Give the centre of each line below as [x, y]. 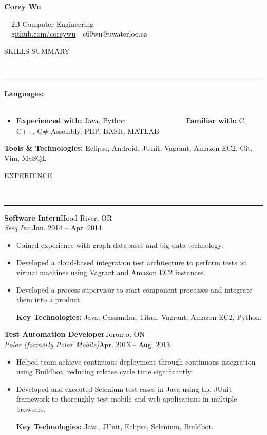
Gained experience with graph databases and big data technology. [120, 244]
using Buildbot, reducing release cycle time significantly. [104, 371]
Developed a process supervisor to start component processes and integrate [134, 289]
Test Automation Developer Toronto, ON [74, 334]
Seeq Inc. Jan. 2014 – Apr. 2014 [53, 228]
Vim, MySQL [25, 158]
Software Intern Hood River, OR [58, 217]
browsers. [31, 409]
